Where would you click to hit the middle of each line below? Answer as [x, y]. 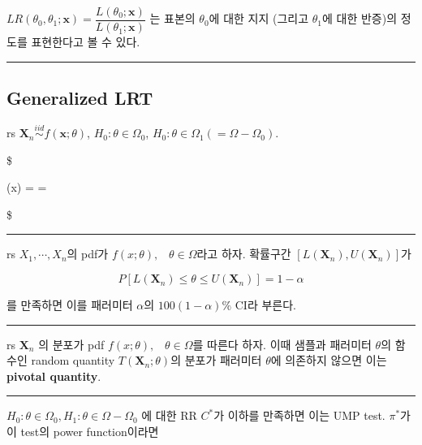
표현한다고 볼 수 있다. [86, 42]
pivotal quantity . [54, 376]
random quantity [73, 360]
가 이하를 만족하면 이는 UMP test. [299, 415]
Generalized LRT [80, 98]
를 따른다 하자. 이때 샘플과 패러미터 [282, 344]
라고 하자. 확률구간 [244, 254]
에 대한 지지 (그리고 [259, 18]
